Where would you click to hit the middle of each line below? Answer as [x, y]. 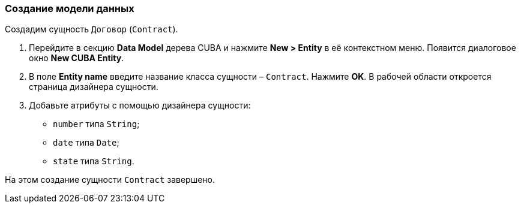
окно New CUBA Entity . [77, 58]
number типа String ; [96, 124]
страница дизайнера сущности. [94, 87]
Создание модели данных [70, 8]
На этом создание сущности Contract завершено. [110, 180]
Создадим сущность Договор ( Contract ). [92, 29]
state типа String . [94, 161]
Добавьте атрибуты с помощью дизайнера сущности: [140, 105]
